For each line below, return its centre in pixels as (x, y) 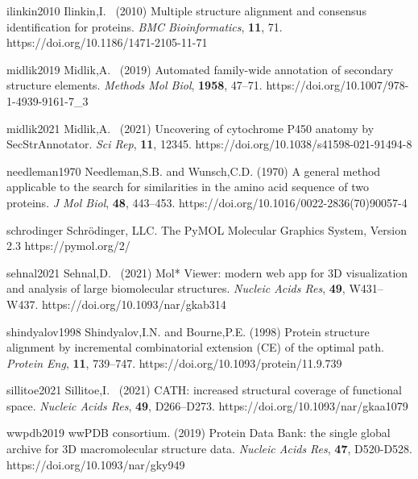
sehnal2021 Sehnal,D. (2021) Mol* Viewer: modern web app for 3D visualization (207, 272)
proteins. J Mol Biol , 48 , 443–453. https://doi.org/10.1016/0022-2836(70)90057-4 (207, 202)
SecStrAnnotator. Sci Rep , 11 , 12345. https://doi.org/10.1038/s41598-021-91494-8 (209, 144)
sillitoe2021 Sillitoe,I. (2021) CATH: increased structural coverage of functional (204, 390)
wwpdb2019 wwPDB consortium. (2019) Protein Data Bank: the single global (199, 433)
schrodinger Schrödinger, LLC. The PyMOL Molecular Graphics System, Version (207, 229)
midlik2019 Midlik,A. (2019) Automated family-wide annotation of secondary (200, 69)
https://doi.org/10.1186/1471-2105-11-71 (107, 42)
